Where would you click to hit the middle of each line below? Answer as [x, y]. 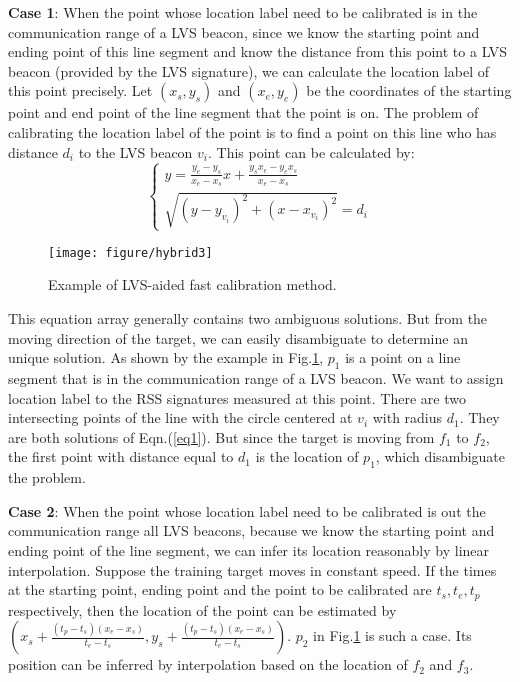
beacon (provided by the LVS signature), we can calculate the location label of [249, 70]
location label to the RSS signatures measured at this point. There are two [237, 397]
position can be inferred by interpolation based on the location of [208, 664]
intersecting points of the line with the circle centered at [180, 417]
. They [479, 417]
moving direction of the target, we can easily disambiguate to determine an [238, 337]
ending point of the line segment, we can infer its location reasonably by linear [249, 549]
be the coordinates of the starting [409, 90]
